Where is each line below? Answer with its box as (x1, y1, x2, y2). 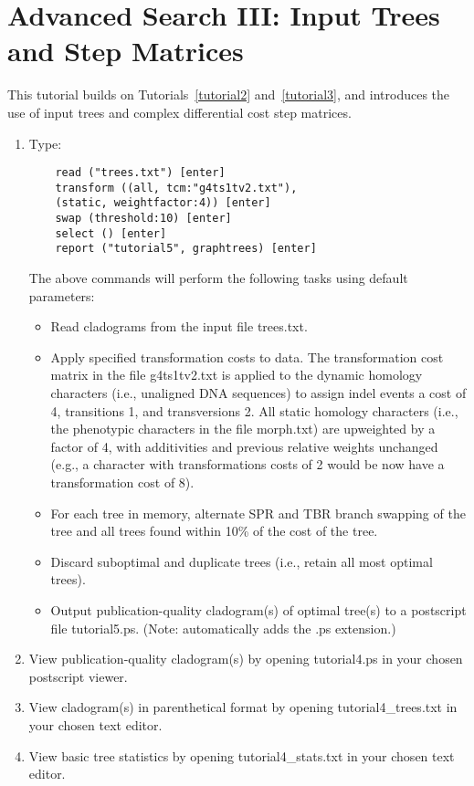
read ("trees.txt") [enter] (55, 166, 226, 180)
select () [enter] (55, 226, 167, 240)
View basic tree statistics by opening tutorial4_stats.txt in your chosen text (28, 746, 455, 765)
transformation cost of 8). (50, 472, 195, 491)
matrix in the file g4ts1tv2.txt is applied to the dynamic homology (50, 365, 423, 384)
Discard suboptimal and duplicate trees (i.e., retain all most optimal (50, 551, 433, 571)
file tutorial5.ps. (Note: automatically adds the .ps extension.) (50, 618, 396, 637)
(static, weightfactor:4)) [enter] (55, 196, 271, 210)
